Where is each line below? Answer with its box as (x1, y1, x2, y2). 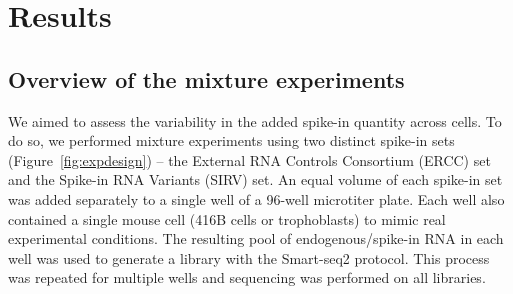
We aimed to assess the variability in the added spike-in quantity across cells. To (8, 110, 502, 131)
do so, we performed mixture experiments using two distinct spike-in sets (8, 130, 455, 151)
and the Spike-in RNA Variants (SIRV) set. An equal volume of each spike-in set (8, 169, 503, 190)
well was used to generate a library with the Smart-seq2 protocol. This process (8, 247, 490, 268)
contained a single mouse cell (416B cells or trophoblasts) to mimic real (8, 208, 446, 229)
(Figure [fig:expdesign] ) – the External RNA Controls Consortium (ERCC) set (8, 149, 491, 170)
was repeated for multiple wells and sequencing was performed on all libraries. (8, 267, 486, 288)
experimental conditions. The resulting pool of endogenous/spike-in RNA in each (8, 228, 504, 249)
